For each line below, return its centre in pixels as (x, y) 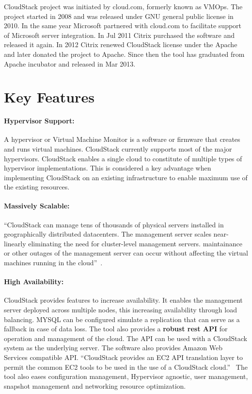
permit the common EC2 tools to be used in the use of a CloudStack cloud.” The (126, 367)
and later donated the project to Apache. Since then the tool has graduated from (124, 54)
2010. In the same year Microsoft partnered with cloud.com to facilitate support (123, 26)
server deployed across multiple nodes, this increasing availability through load (120, 310)
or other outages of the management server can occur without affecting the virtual (126, 253)
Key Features (49, 97)
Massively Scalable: (37, 206)
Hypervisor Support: (39, 121)
